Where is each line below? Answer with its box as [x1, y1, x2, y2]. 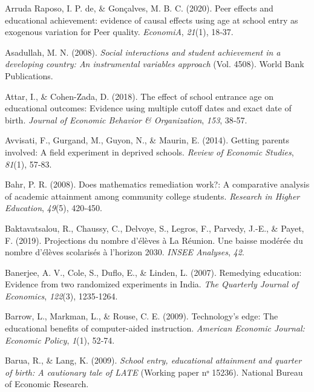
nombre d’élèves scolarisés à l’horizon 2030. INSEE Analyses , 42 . [5, 246, 244, 258]
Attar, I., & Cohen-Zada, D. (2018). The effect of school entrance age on [5, 90, 274, 102]
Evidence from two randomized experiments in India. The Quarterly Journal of [5, 278, 298, 290]
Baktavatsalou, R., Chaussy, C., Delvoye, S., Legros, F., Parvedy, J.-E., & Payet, [5, 221, 304, 234]
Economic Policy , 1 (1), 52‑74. [5, 333, 115, 346]
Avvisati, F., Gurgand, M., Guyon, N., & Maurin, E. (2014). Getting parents [5, 134, 290, 146]
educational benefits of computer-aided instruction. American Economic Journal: [5, 322, 305, 335]
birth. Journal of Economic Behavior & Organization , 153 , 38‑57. [5, 113, 247, 126]
